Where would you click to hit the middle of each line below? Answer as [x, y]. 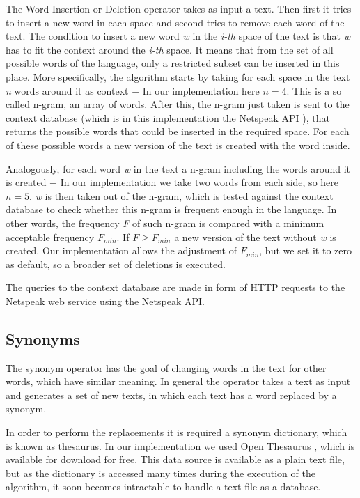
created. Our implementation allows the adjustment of [121, 250]
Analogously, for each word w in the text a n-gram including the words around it [178, 168]
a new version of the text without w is [255, 236]
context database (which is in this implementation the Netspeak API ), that [168, 117]
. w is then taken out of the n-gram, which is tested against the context [181, 195]
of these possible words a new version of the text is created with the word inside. [178, 145]
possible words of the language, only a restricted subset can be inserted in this [173, 63]
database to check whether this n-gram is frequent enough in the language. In [171, 209]
